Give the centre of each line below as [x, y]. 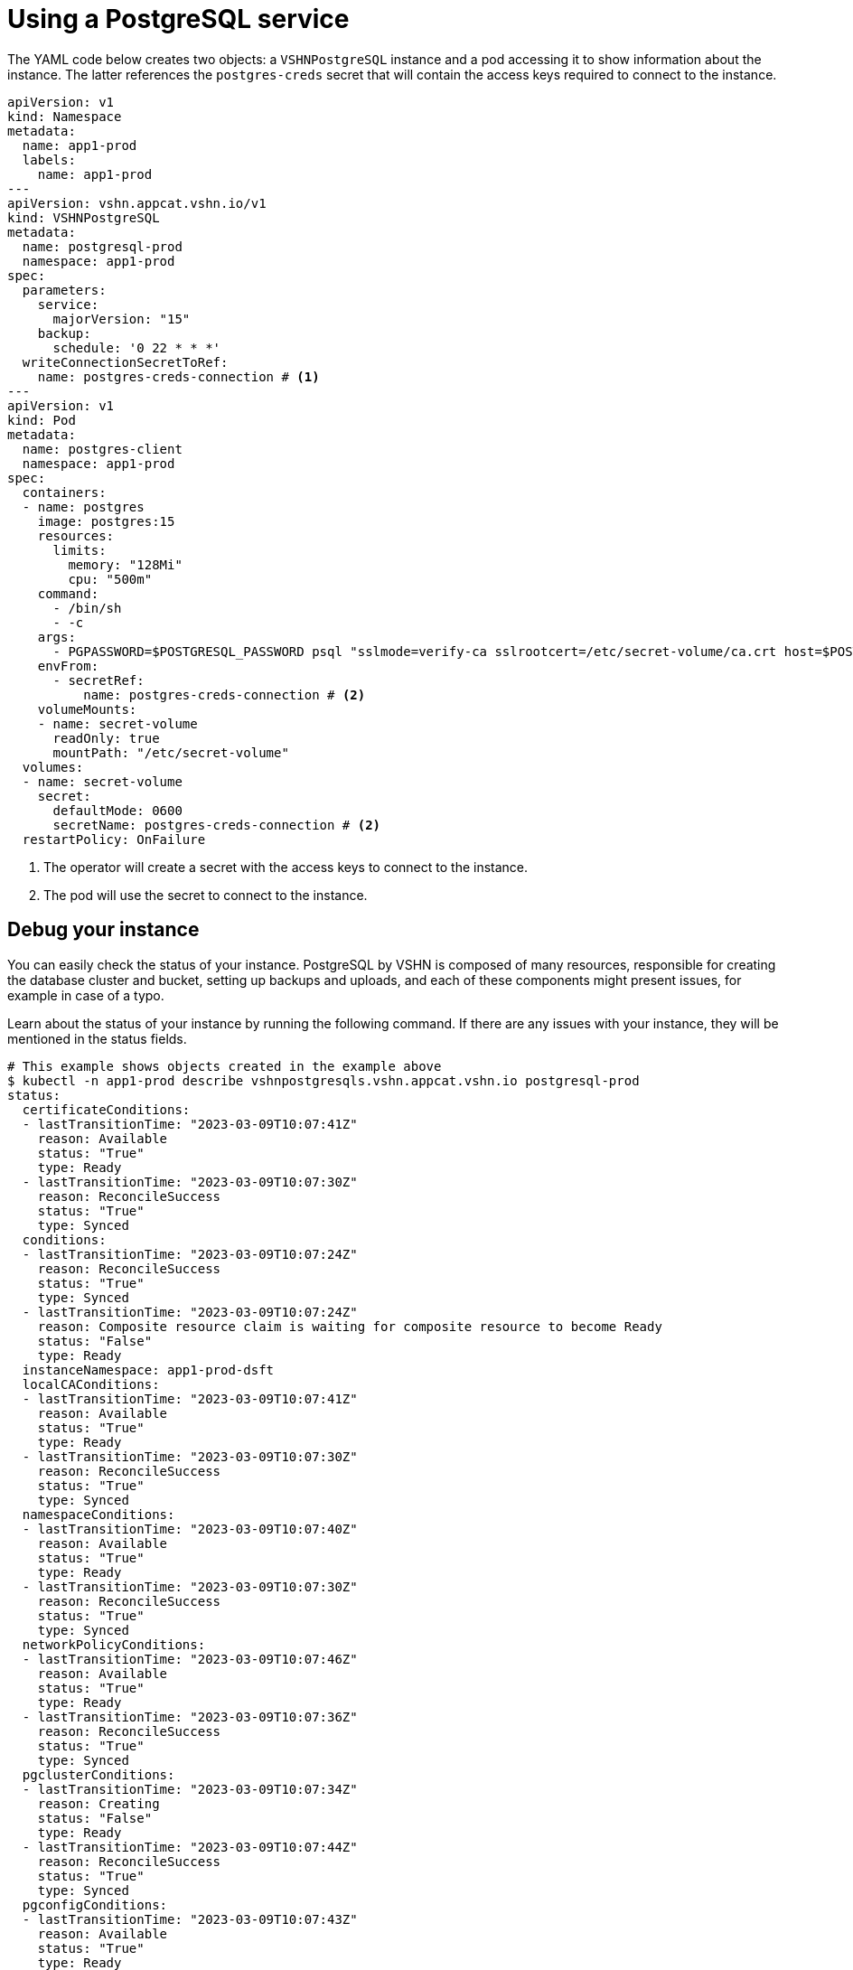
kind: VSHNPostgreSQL [84, 217]
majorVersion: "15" [122, 319]
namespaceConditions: [98, 1514]
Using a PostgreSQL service [178, 19]
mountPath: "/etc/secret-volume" [171, 752]
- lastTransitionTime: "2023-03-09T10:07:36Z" [190, 1717]
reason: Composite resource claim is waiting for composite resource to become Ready [350, 1326]
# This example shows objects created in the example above [225, 1066]
